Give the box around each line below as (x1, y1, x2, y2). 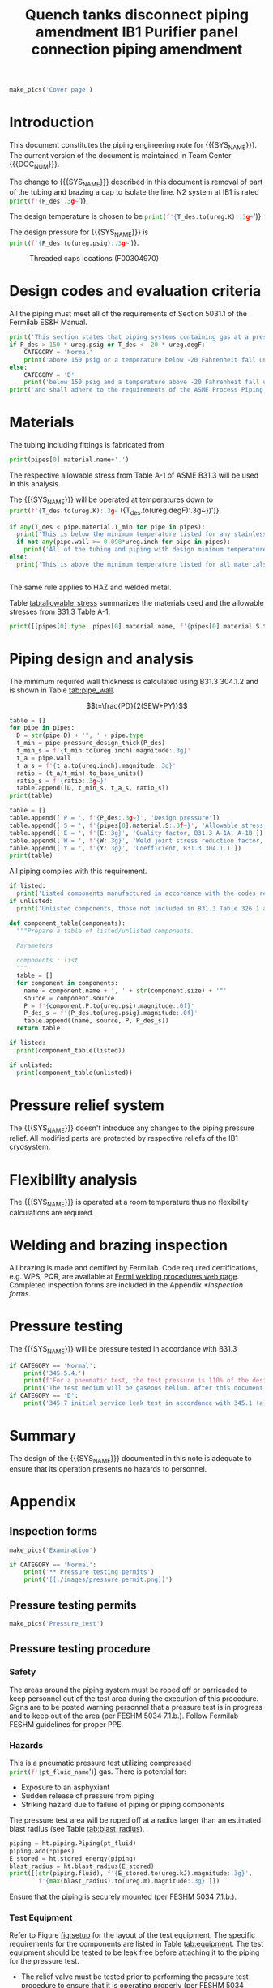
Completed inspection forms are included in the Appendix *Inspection (9, 1280, 244, 1290)
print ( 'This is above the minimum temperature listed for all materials (16, 560, 267, 568)
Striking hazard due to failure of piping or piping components (20, 1799, 225, 1809)
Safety (9, 1666, 36, 1677)
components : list (16, 957, 79, 965)
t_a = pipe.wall (16, 754, 71, 762)
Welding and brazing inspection (9, 1236, 228, 1254)
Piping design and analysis (9, 649, 194, 668)
